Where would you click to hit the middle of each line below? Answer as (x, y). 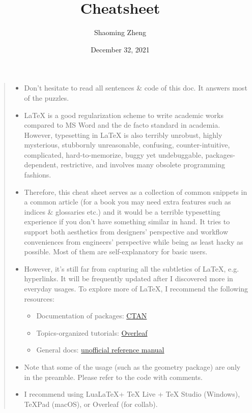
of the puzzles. (47, 97)
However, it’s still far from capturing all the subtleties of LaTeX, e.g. (132, 268)
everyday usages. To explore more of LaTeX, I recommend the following (136, 288)
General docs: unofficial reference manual (100, 350)
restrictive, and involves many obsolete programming (143, 165)
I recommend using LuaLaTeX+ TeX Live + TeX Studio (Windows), (132, 394)
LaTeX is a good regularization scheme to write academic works (124, 115)
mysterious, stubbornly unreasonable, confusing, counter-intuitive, (127, 145)
